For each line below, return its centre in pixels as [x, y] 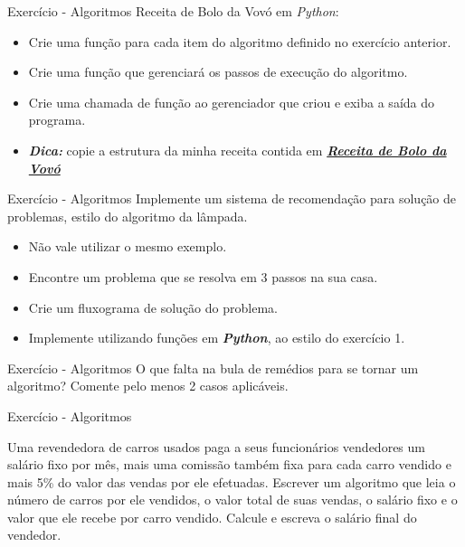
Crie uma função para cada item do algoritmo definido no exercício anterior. [240, 41]
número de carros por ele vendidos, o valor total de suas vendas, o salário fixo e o [232, 500]
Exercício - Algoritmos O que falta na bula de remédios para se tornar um [213, 368]
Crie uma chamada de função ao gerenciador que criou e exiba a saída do [232, 102]
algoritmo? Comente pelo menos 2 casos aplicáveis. [148, 386]
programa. [57, 120]
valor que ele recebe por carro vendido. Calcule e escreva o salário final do [212, 517]
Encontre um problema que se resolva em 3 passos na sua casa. [203, 276]
